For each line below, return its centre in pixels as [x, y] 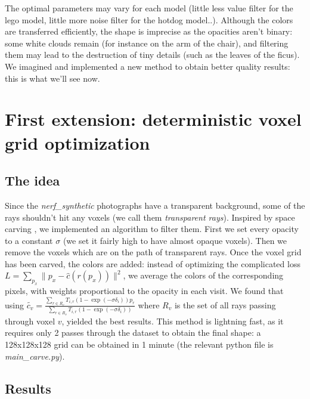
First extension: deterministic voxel [153, 119]
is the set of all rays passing [225, 304]
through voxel [30, 321]
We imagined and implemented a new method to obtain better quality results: [148, 66]
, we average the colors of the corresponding [203, 275]
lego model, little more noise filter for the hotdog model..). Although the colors [149, 19]
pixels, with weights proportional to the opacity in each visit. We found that [144, 291]
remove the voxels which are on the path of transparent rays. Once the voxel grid [153, 252]
